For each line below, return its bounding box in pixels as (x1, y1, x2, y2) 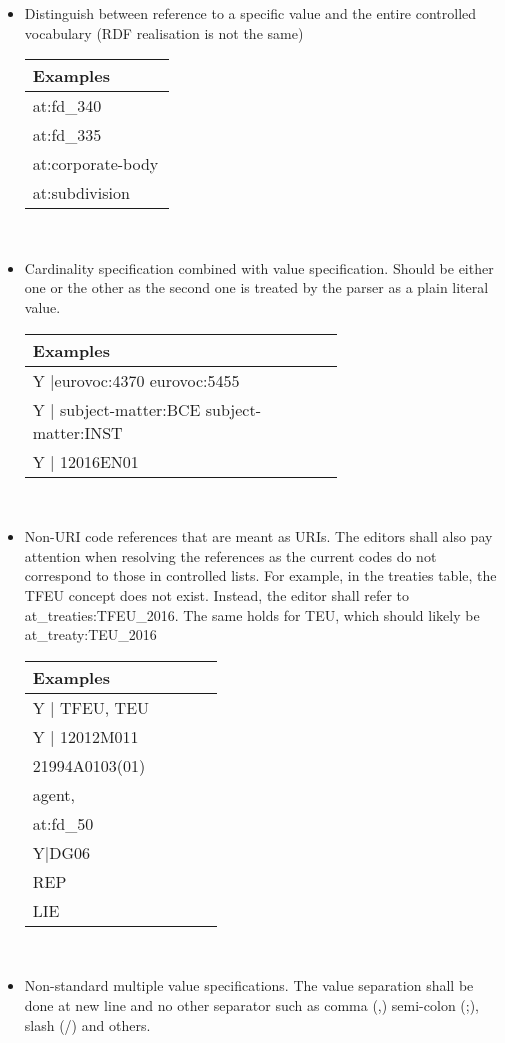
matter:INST (32, 420, 123, 444)
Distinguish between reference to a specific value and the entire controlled (24, 3, 477, 23)
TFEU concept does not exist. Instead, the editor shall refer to (24, 584, 410, 605)
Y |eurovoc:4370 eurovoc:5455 (32, 368, 240, 392)
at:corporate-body (32, 152, 159, 176)
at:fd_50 (32, 811, 94, 835)
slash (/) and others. (24, 1014, 151, 1035)
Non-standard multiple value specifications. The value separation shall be (24, 975, 474, 996)
